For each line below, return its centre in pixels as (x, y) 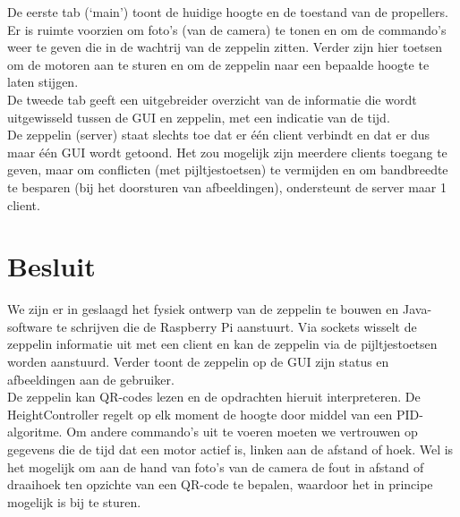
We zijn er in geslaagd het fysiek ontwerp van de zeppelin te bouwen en (203, 309)
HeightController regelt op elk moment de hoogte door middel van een (200, 414)
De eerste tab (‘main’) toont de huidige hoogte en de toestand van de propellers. (228, 12)
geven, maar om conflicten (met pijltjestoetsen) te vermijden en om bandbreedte (228, 170)
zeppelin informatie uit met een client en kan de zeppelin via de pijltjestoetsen (222, 344)
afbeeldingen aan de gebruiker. (91, 379)
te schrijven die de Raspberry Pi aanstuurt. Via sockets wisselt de (236, 326)
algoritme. (35, 432)
